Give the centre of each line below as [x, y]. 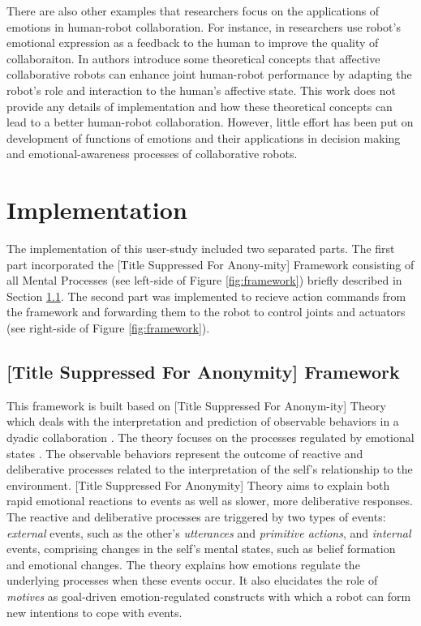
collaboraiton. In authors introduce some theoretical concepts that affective [193, 58]
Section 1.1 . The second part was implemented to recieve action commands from [206, 296]
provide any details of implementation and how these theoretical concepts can [200, 106]
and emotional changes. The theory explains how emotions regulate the [183, 564]
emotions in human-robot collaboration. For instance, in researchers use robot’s [204, 26]
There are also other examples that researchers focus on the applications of [193, 11]
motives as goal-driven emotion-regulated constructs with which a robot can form [209, 596]
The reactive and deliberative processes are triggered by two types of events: [196, 516]
